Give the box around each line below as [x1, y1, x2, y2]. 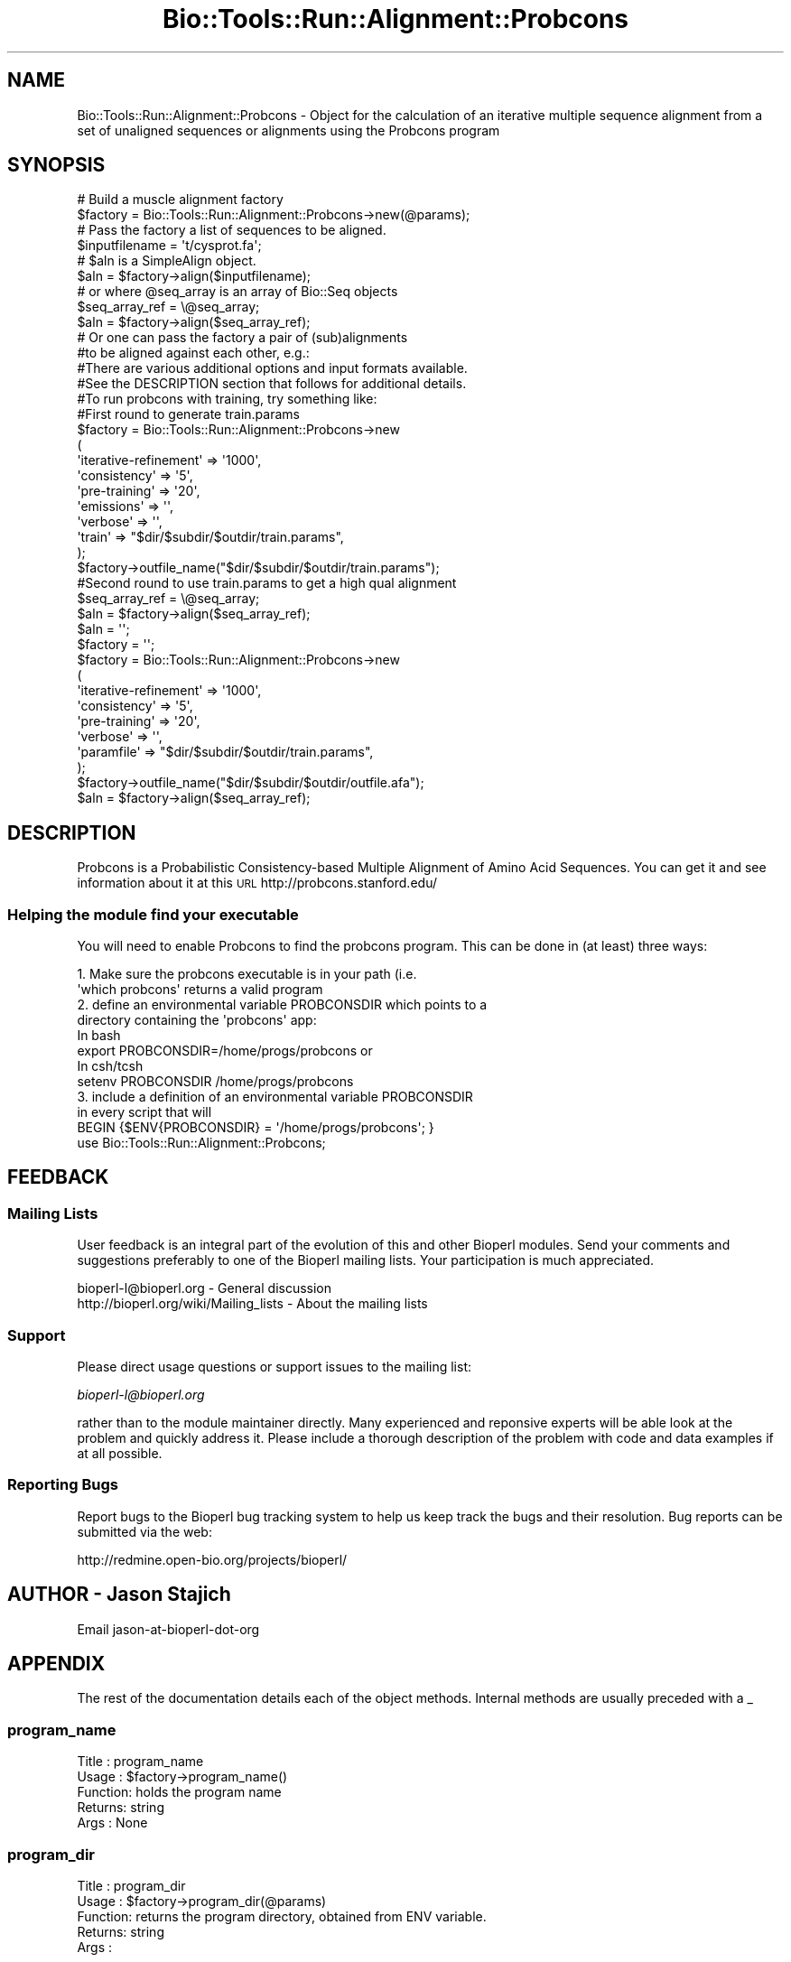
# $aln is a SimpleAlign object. [77, 253, 256, 269]
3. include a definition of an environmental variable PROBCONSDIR [77, 1089, 473, 1105]
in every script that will [77, 1104, 212, 1120]
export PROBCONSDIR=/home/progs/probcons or [77, 1043, 373, 1059]
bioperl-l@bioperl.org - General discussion [77, 1280, 332, 1297]
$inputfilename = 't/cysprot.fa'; [77, 237, 262, 254]
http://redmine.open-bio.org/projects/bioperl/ [77, 1551, 348, 1567]
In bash [77, 1027, 121, 1044]
